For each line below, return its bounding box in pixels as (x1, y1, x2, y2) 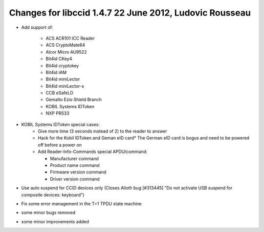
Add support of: (21, 24, 53, 30)
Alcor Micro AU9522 (45, 49, 87, 55)
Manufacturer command (50, 155, 99, 161)
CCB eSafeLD (45, 90, 73, 96)
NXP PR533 (45, 110, 69, 116)
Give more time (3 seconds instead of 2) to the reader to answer (38, 128, 167, 134)
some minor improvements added (21, 218, 89, 224)
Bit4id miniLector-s (45, 83, 84, 89)
